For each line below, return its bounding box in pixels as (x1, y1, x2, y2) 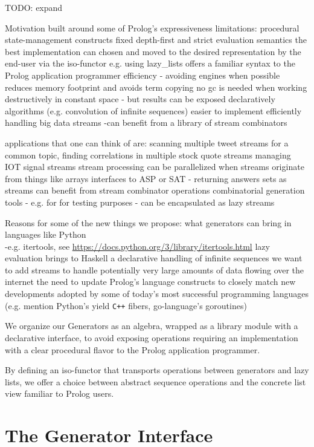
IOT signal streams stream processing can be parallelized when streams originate (5, 160, 304, 173)
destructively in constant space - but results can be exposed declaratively (5, 93, 275, 105)
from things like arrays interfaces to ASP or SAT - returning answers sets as (5, 172, 287, 184)
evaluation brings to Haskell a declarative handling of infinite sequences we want (5, 252, 303, 264)
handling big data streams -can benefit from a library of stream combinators (5, 116, 287, 129)
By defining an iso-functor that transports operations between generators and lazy (5, 364, 309, 376)
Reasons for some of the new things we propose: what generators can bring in (5, 216, 292, 229)
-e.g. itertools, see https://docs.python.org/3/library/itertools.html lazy (5, 240, 270, 252)
